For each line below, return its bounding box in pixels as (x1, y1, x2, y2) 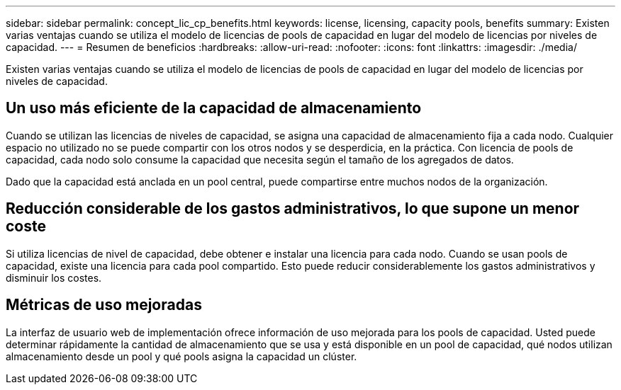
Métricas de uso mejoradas (6, 296, 202, 314)
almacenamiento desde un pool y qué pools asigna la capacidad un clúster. (6, 350, 357, 362)
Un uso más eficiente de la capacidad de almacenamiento (6, 99, 422, 117)
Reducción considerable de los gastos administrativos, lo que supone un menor (6, 200, 580, 218)
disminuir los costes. (6, 271, 102, 284)
